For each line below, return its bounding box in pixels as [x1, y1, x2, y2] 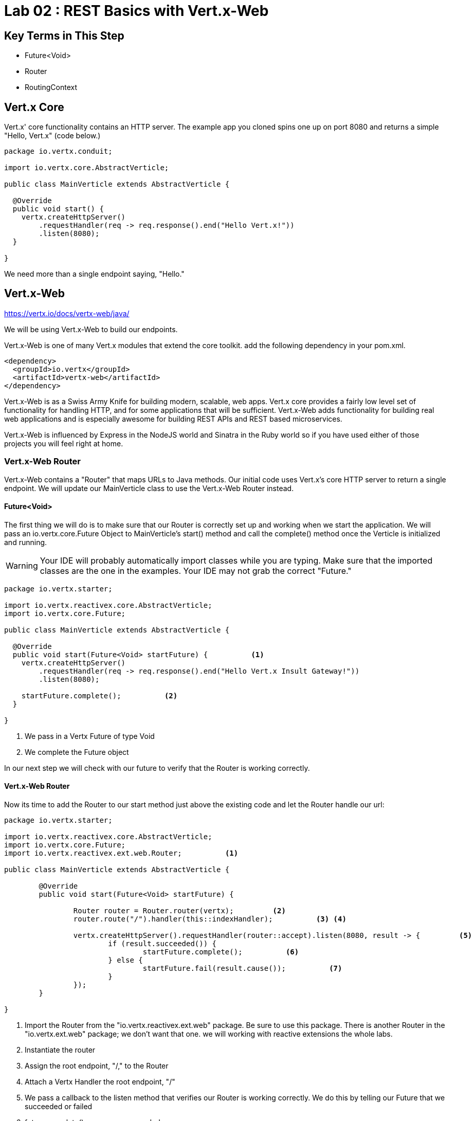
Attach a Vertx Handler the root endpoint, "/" [25, 1077, 175, 1087]
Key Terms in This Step [4, 29, 124, 42]
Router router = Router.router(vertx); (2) [73, 907, 286, 915]
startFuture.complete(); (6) [142, 948, 299, 956]
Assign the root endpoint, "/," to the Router [25, 1061, 169, 1071]
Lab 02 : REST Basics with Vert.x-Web [4, 2, 269, 20]
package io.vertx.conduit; [4, 147, 113, 156]
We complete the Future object [25, 747, 129, 756]
